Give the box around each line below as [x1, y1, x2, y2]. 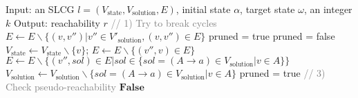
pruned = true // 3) [239, 66, 326, 80]
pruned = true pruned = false [208, 29, 335, 43]
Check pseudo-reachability [6, 79, 116, 93]
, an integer [303, 2, 352, 16]
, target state [240, 2, 295, 16]
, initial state [176, 2, 231, 16]
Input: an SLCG [6, 2, 75, 16]
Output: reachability [13, 15, 100, 29]
